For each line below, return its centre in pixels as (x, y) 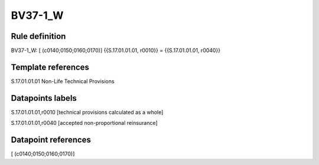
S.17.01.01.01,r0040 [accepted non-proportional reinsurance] (84, 123)
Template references (50, 67)
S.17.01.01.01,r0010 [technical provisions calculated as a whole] (87, 112)
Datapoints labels (44, 98)
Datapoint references (51, 140)
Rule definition (38, 36)
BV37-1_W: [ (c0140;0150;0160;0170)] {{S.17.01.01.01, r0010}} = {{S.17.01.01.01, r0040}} (116, 51)
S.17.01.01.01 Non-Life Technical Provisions (63, 81)
